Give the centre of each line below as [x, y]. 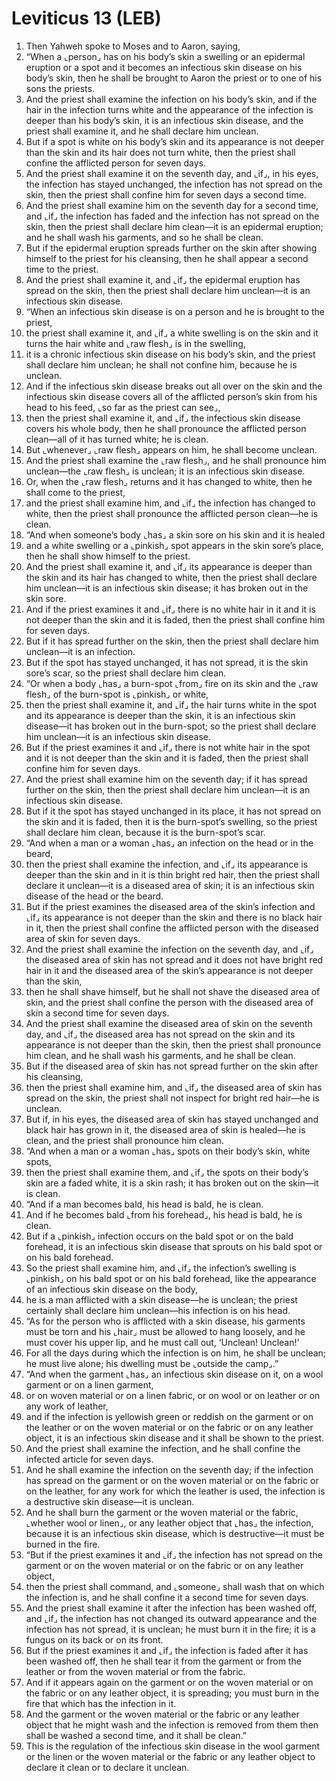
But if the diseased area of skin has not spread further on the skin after [172, 1066]
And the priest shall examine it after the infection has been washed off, [171, 1608]
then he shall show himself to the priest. [108, 556]
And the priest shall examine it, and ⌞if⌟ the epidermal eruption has [163, 279]
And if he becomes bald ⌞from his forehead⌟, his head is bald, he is [164, 1214]
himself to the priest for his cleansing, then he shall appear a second [167, 258]
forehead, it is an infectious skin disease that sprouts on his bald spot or [174, 1246]
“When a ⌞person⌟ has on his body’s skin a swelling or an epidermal [165, 56]
